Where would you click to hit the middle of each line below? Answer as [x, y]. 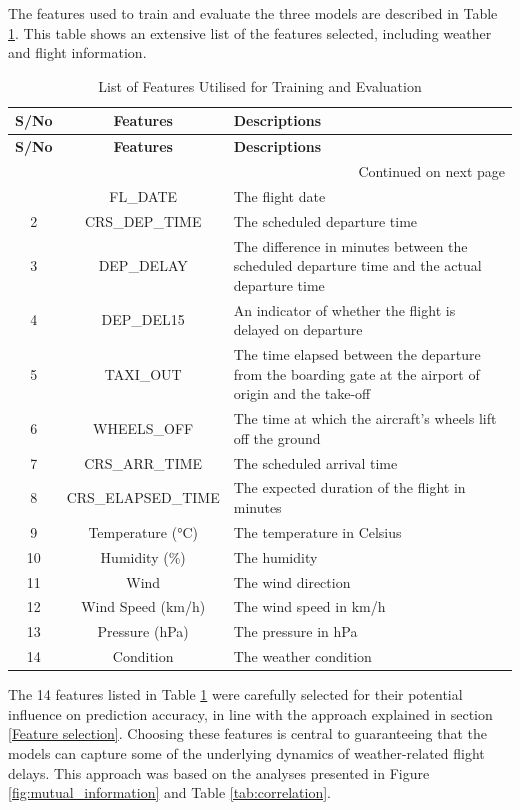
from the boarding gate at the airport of [356, 373]
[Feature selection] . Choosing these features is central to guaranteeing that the [248, 733]
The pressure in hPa [295, 631]
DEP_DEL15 [143, 319]
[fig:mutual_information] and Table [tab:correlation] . [170, 792]
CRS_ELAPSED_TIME [143, 497]
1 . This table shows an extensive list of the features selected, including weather [250, 32]
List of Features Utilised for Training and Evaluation [260, 85]
